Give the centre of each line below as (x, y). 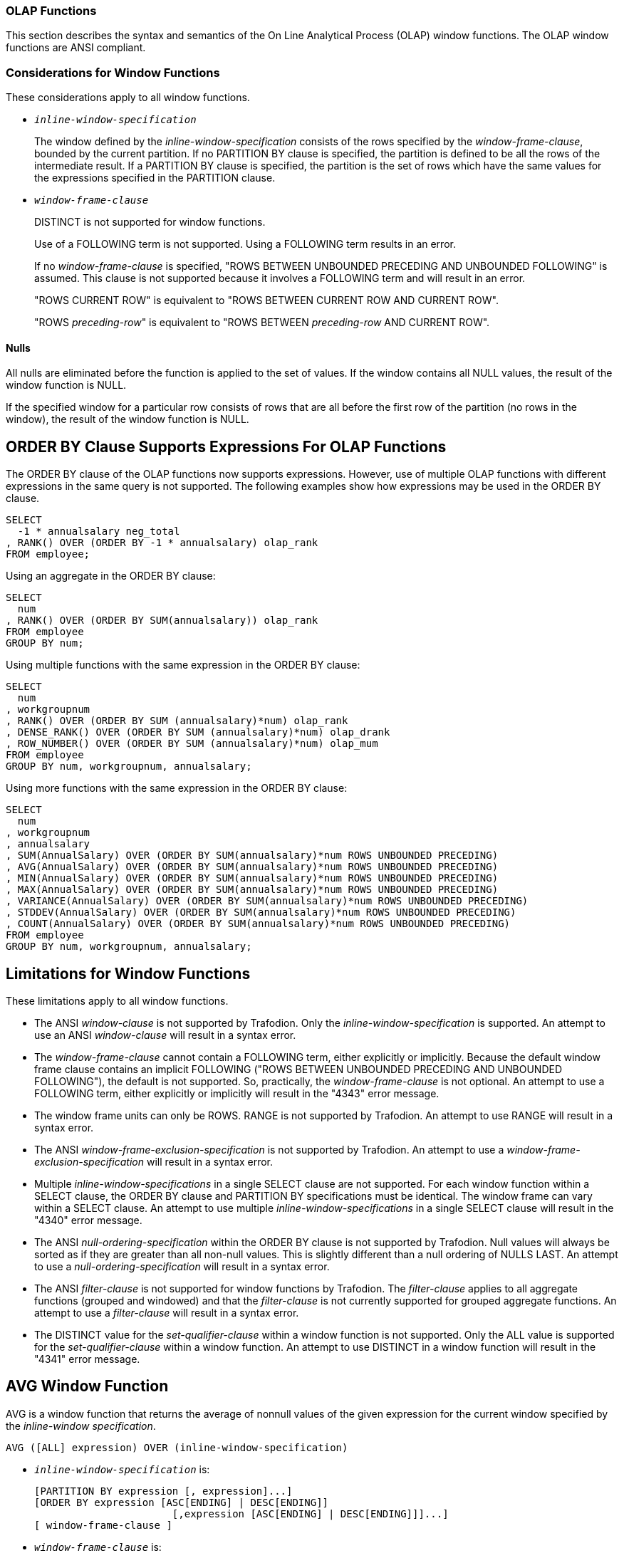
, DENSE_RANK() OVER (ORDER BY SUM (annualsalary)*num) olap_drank (198, 732)
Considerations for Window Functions (113, 72)
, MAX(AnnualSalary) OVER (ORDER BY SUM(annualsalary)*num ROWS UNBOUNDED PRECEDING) (252, 890)
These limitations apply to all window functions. (117, 1001)
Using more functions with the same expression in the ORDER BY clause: (177, 788)
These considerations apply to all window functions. (128, 98)
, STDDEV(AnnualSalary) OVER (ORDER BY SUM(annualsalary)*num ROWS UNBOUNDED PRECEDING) (261, 913)
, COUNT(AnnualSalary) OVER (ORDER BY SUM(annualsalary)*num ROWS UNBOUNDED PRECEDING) (258, 924)
